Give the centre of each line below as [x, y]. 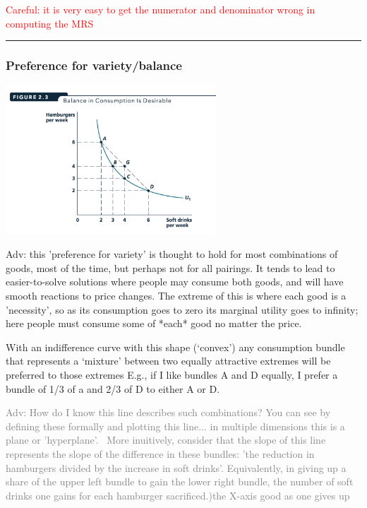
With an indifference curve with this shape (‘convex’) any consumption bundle [175, 347]
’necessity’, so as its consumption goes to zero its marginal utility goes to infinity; [182, 309]
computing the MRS [50, 23]
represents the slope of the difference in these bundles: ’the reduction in [160, 453]
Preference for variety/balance [94, 65]
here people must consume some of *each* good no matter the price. [154, 323]
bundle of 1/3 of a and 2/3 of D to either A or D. [113, 388]
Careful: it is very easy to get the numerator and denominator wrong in [161, 9]
